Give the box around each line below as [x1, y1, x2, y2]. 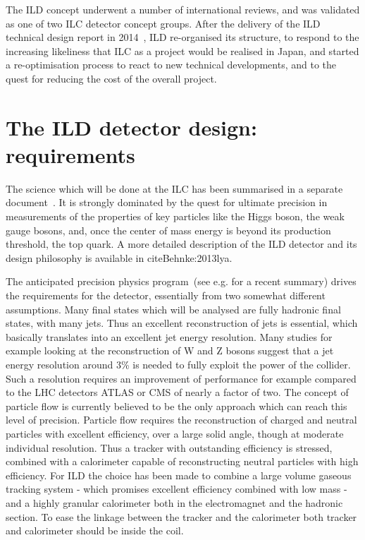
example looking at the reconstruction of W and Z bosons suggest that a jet [6, 343, 334, 358]
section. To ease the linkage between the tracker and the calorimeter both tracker [6, 509, 357, 524]
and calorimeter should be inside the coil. [6, 523, 184, 538]
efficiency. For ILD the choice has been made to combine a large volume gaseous [6, 467, 352, 482]
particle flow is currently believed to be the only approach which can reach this [6, 398, 347, 413]
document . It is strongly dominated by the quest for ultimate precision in [6, 195, 328, 210]
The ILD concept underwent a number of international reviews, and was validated [6, 2, 360, 16]
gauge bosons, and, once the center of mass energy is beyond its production [6, 222, 331, 237]
